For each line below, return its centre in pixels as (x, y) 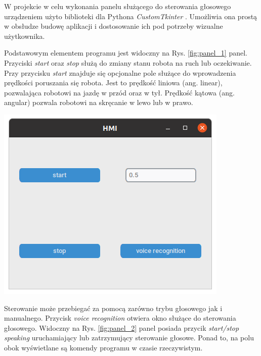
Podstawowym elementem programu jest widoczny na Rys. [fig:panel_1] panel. (126, 53)
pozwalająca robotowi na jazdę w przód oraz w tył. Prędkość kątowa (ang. (119, 92)
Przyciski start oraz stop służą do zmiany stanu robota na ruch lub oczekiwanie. (128, 62)
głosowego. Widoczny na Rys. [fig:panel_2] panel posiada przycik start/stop (122, 327)
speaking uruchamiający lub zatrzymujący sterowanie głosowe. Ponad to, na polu (129, 338)
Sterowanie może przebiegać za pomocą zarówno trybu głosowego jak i (113, 308)
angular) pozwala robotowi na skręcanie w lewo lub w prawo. (99, 102)
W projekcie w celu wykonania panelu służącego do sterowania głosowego (118, 6)
